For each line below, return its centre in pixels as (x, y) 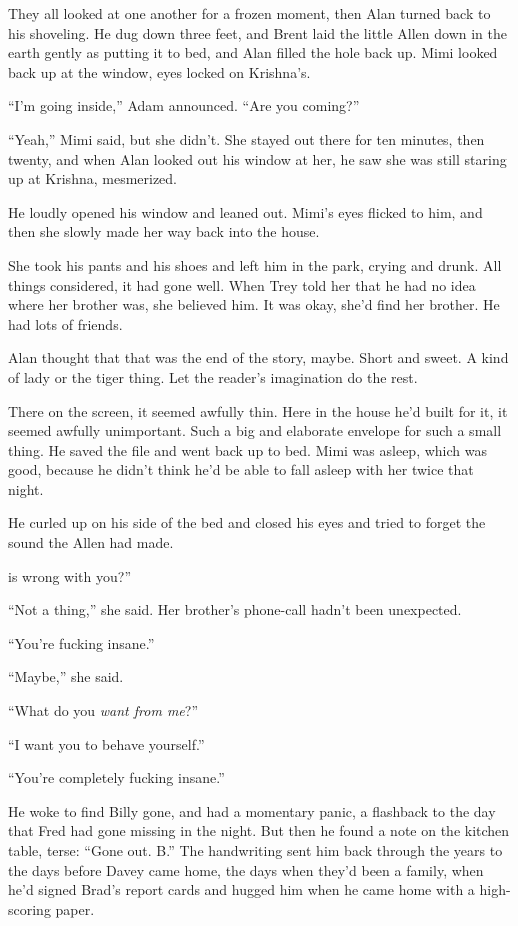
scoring (29, 908)
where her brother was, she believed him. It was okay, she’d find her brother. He (254, 304)
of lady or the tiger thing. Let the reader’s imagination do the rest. (213, 376)
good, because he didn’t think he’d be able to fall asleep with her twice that (241, 469)
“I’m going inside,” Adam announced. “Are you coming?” (184, 105)
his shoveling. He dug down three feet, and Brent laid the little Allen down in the (257, 32)
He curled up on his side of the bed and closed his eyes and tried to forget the (247, 522)
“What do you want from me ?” (103, 710)
